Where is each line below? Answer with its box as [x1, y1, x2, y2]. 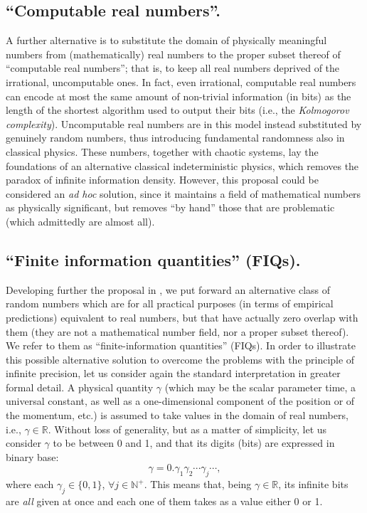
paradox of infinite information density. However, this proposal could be [6, 172, 319, 187]
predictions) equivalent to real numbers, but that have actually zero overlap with [6, 310, 358, 324]
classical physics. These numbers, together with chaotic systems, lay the [6, 144, 319, 159]
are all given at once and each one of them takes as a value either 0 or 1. [6, 494, 323, 509]
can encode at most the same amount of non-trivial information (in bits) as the [6, 88, 351, 103]
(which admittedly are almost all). [6, 213, 155, 228]
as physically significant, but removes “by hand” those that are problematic [6, 200, 335, 215]
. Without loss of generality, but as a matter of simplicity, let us [48, 421, 327, 436]
